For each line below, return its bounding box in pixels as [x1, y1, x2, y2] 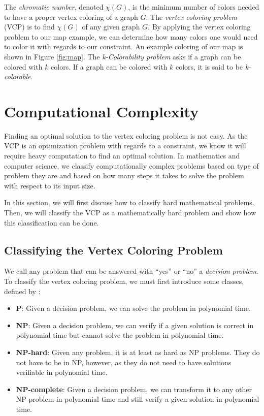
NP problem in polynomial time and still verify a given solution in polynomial [16, 394, 259, 404]
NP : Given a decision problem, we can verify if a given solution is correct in [16, 319, 254, 330]
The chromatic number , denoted [4, 2, 104, 12]
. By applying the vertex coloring [148, 21, 251, 32]
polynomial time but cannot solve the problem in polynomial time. [16, 330, 224, 340]
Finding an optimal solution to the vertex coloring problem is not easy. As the [4, 130, 248, 141]
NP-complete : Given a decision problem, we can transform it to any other [16, 383, 252, 394]
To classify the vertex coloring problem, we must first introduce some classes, [4, 276, 244, 286]
